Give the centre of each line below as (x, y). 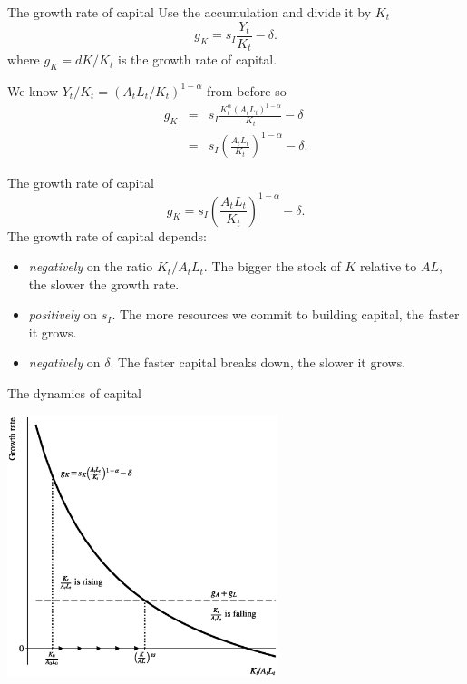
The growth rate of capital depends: (107, 235)
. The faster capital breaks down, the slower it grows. (258, 362)
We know (33, 90)
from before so (247, 90)
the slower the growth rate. (104, 283)
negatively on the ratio (91, 266)
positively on (63, 314)
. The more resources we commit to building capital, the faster (286, 314)
